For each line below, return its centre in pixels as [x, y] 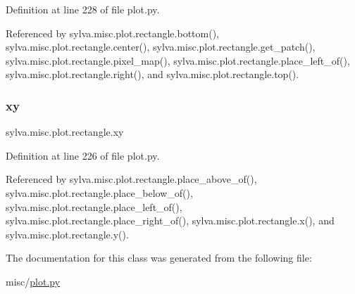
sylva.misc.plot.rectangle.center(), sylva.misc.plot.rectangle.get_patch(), [161, 47]
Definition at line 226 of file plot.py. [83, 155]
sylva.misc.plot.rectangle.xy [65, 132]
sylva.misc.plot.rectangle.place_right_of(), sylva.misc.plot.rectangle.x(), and [170, 220]
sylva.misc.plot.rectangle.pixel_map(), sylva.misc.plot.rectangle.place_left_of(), [178, 60]
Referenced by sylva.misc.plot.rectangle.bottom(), [112, 33]
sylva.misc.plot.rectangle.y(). [67, 234]
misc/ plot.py [33, 281]
